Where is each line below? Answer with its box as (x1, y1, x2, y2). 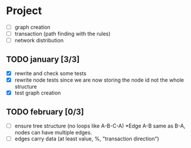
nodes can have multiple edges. (14, 129, 92, 136)
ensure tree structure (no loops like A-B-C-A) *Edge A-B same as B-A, (14, 122, 186, 129)
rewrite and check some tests (14, 69, 87, 77)
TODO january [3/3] (6, 54, 80, 64)
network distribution (14, 37, 63, 44)
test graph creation (14, 89, 61, 96)
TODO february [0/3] (6, 107, 84, 117)
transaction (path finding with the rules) (14, 31, 110, 37)
